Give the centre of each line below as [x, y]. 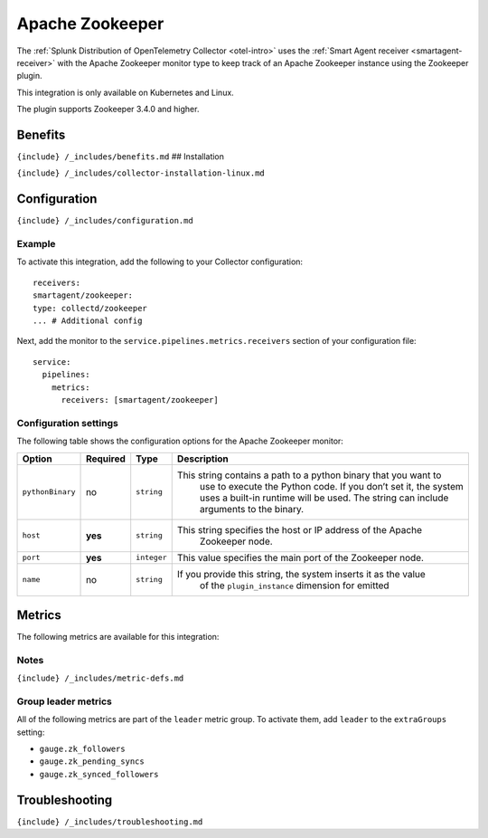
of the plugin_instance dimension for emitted [294, 586]
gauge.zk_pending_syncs [92, 762]
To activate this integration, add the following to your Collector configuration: [160, 262]
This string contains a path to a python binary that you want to [309, 475]
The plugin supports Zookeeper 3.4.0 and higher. [108, 110]
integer [151, 557]
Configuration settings [68, 423]
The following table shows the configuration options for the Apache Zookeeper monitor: [180, 441]
